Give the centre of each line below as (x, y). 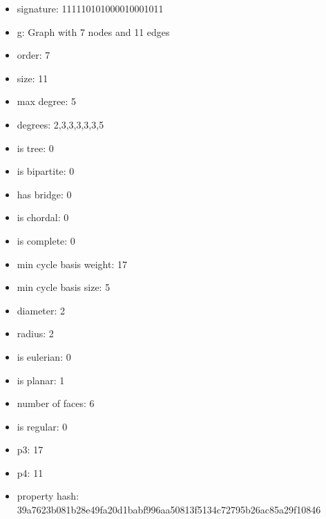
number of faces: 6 (56, 403)
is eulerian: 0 (44, 356)
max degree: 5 (46, 101)
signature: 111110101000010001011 (90, 8)
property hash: (48, 496)
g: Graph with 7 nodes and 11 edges (93, 31)
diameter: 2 (41, 310)
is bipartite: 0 (46, 171)
